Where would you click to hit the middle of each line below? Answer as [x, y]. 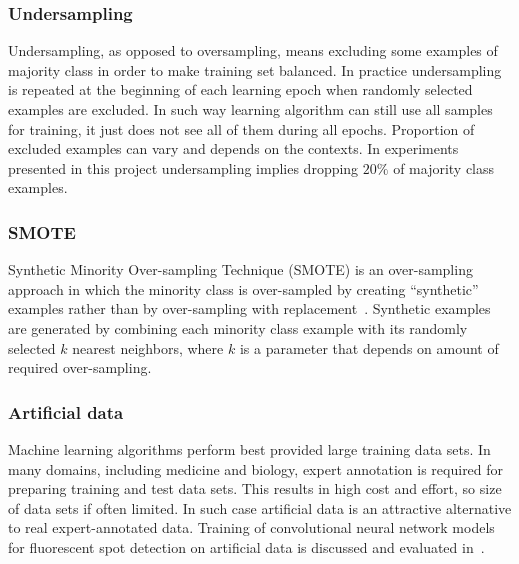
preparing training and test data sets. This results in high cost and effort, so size [255, 488]
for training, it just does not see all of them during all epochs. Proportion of [241, 128]
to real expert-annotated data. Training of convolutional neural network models [251, 527]
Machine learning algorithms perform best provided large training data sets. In [249, 448]
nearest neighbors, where [148, 347]
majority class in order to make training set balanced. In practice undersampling [255, 69]
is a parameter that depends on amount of [369, 347]
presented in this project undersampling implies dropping [183, 167]
